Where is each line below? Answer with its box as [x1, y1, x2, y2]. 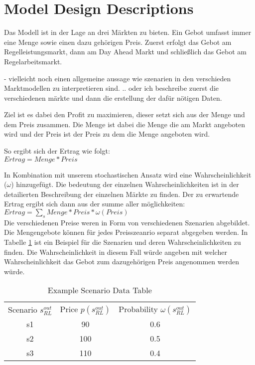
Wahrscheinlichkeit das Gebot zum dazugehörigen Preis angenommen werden [4, 256, 240, 267]
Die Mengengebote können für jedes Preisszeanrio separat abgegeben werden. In [4, 227, 248, 237]
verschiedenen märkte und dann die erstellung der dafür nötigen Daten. [4, 92, 222, 103]
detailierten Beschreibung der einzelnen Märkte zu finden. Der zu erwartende [4, 188, 239, 199]
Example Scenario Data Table [47, 284, 152, 296]
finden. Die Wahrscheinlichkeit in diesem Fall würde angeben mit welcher [4, 246, 227, 257]
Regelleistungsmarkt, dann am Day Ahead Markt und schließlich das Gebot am [4, 46, 247, 57]
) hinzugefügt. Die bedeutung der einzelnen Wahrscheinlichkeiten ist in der [11, 179, 239, 189]
